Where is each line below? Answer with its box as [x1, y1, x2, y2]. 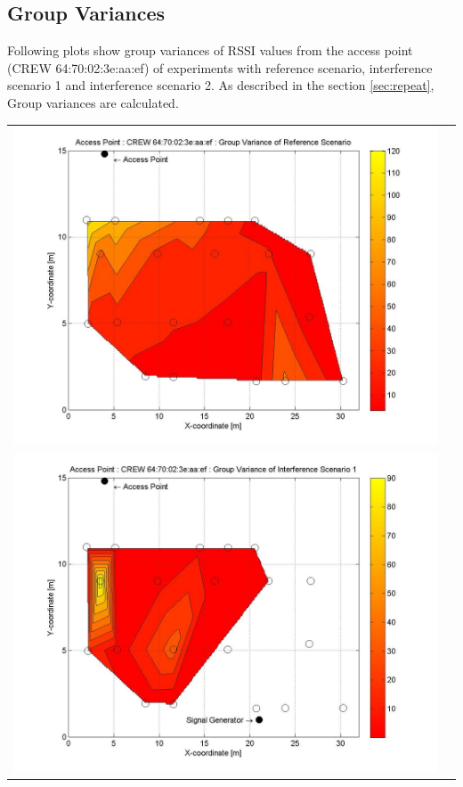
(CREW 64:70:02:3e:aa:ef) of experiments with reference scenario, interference [7, 58, 433, 77]
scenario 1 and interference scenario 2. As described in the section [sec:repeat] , [7, 76, 435, 94]
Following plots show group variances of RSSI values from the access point [7, 41, 413, 60]
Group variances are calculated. [7, 93, 179, 111]
